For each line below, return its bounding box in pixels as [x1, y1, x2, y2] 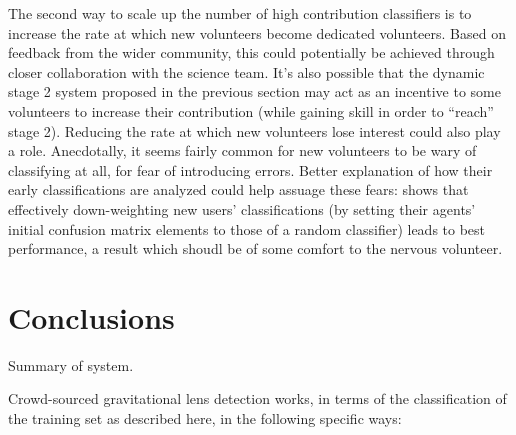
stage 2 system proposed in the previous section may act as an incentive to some [8, 81, 501, 102]
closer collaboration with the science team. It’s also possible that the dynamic [8, 61, 485, 82]
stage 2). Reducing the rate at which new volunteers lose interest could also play [8, 120, 501, 141]
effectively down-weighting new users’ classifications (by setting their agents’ [8, 198, 476, 219]
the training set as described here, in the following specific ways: [8, 408, 402, 429]
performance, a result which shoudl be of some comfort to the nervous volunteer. [8, 238, 503, 259]
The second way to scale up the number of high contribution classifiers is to [8, 3, 472, 23]
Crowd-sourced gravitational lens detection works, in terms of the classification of [8, 388, 507, 409]
